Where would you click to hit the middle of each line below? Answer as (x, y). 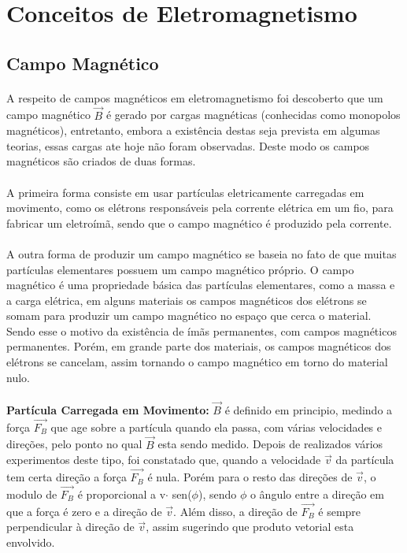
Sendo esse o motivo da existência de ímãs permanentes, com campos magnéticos (202, 330)
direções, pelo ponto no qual (74, 444)
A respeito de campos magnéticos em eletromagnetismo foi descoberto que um (195, 97)
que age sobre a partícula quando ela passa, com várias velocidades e (216, 427)
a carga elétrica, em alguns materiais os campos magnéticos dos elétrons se (187, 300)
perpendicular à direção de (70, 527)
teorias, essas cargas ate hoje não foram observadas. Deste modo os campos (188, 145)
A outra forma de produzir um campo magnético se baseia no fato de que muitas (202, 253)
